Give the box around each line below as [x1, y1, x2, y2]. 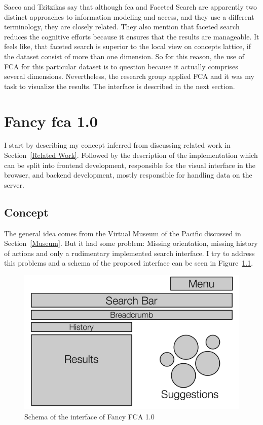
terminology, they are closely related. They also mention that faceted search [4, 21, 240, 32]
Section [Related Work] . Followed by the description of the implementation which [4, 150, 258, 160]
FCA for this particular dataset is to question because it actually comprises [4, 61, 238, 71]
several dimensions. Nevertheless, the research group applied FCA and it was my [4, 71, 254, 81]
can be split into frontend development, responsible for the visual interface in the [4, 159, 255, 170]
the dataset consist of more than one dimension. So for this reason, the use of [4, 51, 244, 61]
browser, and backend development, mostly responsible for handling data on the [4, 169, 252, 180]
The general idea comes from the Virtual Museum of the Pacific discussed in [4, 228, 241, 238]
